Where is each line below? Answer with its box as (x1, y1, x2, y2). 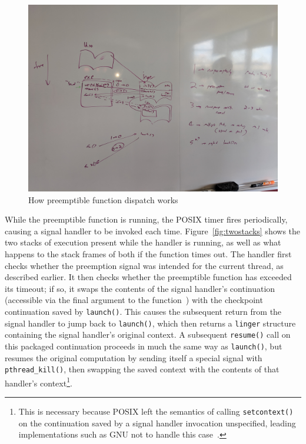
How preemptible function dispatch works (28, 193, 178, 206)
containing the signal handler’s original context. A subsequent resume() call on (5, 328, 291, 341)
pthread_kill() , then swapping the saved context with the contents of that (5, 363, 280, 375)
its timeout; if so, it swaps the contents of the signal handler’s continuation (5, 282, 275, 294)
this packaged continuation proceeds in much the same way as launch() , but (5, 339, 282, 352)
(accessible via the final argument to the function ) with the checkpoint (5, 294, 263, 306)
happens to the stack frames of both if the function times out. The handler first (5, 247, 292, 260)
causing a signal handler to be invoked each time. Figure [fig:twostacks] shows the (5, 224, 301, 237)
